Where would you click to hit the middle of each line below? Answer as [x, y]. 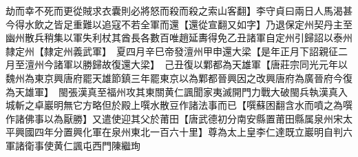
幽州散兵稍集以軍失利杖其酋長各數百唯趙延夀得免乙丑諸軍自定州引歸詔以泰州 [179, 38]
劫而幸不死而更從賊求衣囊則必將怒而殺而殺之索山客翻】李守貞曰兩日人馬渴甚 [179, 10]
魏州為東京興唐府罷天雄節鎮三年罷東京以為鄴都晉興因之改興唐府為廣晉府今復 [179, 77]
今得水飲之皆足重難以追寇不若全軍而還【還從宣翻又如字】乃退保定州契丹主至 [179, 24]
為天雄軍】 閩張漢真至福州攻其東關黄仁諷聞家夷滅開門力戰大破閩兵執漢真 [172, 91]
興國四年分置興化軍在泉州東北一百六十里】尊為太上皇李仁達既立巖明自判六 [183, 132]
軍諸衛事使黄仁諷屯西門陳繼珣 [73, 145]
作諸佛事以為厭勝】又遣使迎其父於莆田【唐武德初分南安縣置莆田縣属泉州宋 [174, 118]
